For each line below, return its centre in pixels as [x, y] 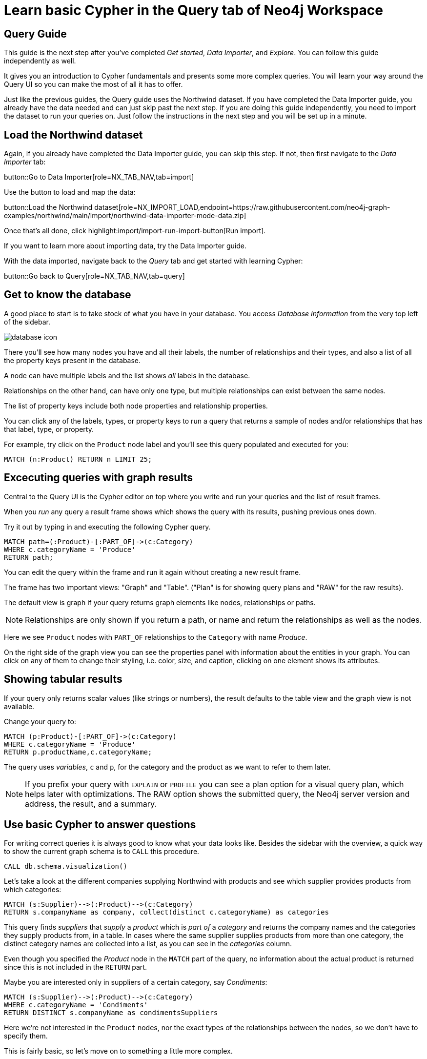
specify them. [26, 1036]
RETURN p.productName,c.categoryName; [78, 752]
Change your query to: [40, 721]
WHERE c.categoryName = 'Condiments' [76, 1005]
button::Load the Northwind [48, 207]
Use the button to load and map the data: [70, 192]
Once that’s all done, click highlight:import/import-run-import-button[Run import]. [135, 231]
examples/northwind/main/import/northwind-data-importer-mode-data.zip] [125, 216]
